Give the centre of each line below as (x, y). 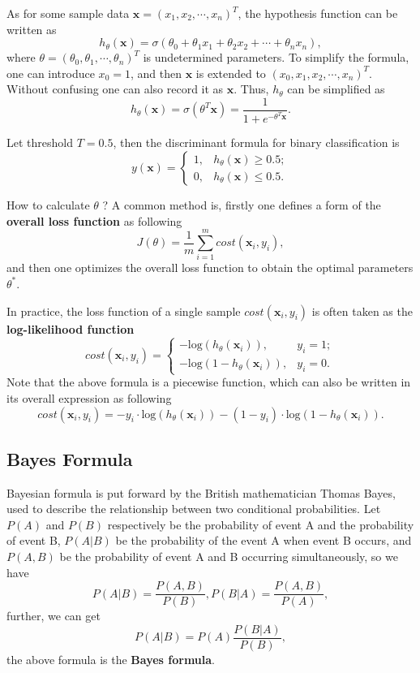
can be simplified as (336, 89)
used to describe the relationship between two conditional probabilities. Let (194, 509)
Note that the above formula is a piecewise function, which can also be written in (209, 382)
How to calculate (48, 205)
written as (32, 29)
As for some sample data (68, 13)
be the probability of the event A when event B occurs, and (264, 540)
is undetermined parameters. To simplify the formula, (276, 57)
